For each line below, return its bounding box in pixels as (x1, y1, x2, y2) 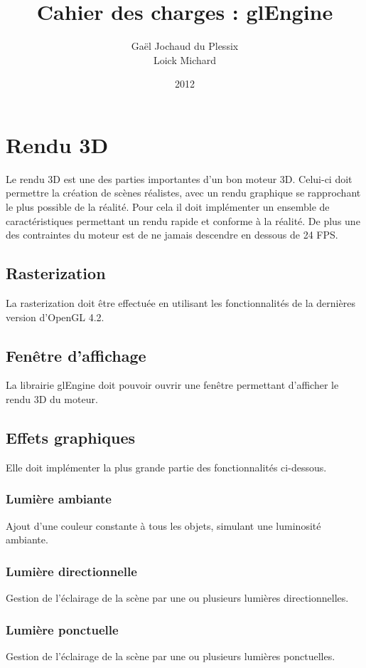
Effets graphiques (6, 426, 136, 448)
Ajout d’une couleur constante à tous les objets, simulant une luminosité (6, 518, 321, 533)
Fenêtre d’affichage (6, 344, 146, 366)
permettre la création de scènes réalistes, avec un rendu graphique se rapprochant (6, 185, 361, 200)
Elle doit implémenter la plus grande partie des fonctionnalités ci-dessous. (6, 459, 327, 474)
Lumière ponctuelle (6, 620, 119, 638)
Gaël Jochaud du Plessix (131, 38, 239, 53)
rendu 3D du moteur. (6, 392, 98, 406)
